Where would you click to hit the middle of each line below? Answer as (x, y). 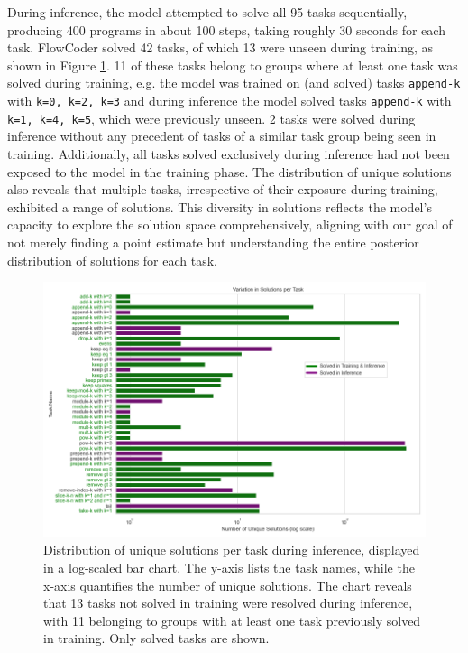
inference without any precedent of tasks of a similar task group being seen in (222, 136)
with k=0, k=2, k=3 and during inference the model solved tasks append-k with (229, 101)
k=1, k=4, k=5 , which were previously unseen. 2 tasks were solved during (211, 118)
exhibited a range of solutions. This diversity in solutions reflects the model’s (220, 206)
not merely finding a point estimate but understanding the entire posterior (213, 242)
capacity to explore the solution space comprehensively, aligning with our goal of (230, 224)
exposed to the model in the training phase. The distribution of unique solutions (229, 171)
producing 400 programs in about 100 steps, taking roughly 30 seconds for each (226, 29)
